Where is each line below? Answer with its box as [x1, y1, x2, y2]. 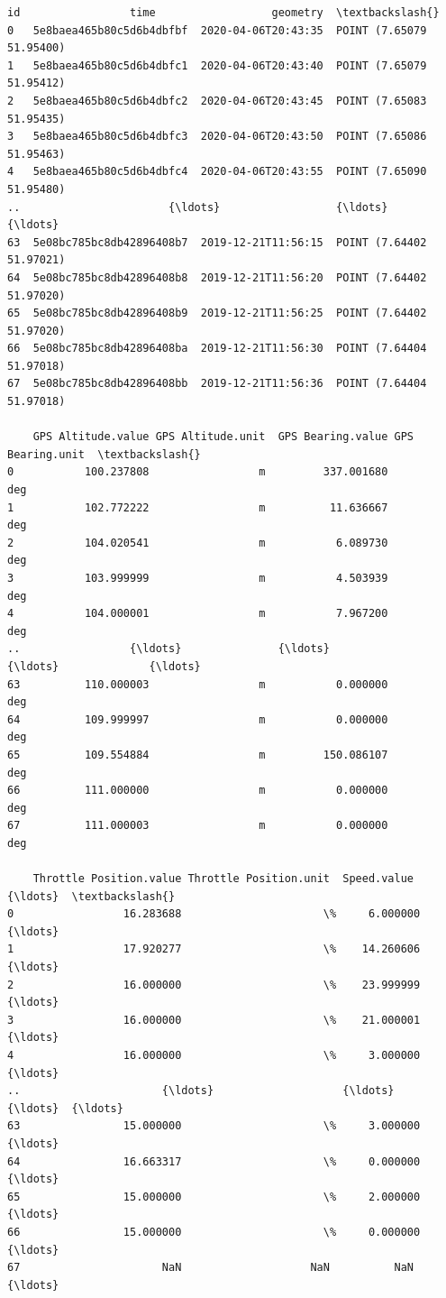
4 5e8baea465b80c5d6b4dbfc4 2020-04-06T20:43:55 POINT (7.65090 [7, 165, 427, 179]
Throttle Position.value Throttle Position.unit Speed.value [32, 872, 414, 886]
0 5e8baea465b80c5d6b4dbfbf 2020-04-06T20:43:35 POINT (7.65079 [7, 23, 427, 37]
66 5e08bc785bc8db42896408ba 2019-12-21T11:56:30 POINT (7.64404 [7, 342, 427, 355]
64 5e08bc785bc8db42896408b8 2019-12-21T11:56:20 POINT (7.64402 [7, 271, 427, 284]
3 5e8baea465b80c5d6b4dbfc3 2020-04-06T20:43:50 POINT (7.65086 [7, 130, 427, 143]
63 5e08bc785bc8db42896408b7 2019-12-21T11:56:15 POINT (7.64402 [7, 235, 427, 249]
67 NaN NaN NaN [7, 1261, 414, 1275]
